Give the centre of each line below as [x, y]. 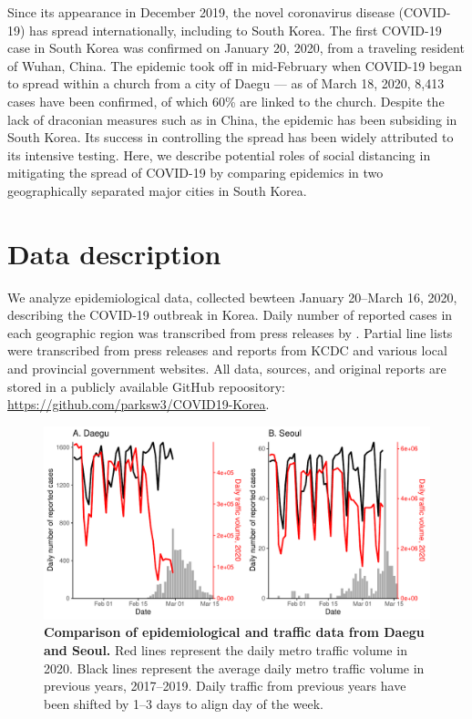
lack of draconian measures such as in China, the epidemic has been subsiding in [232, 119]
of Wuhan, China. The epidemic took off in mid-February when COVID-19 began [235, 65]
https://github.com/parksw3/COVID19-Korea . [139, 404]
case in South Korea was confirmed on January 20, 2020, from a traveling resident [236, 48]
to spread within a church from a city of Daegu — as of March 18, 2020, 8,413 [226, 83]
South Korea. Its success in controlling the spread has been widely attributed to [231, 137]
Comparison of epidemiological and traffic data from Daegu [234, 632]
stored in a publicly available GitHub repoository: [146, 386]
